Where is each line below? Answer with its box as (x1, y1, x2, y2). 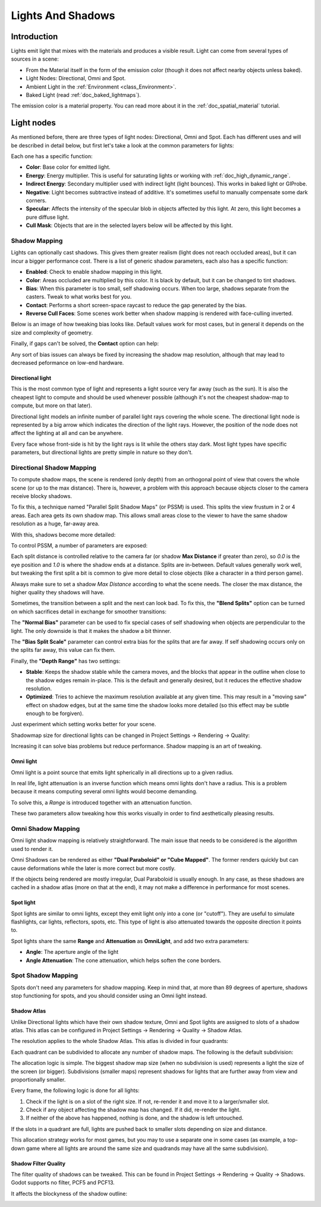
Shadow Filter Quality (11, 1159, 65, 1167)
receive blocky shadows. (11, 493, 73, 500)
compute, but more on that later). (11, 402, 92, 409)
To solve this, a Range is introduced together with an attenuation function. (11, 799, 193, 806)
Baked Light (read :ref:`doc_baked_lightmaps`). (26, 92, 141, 99)
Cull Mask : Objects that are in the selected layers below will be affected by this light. (26, 222, 233, 229)
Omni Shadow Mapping (11, 824, 80, 833)
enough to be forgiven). (26, 710, 84, 717)
